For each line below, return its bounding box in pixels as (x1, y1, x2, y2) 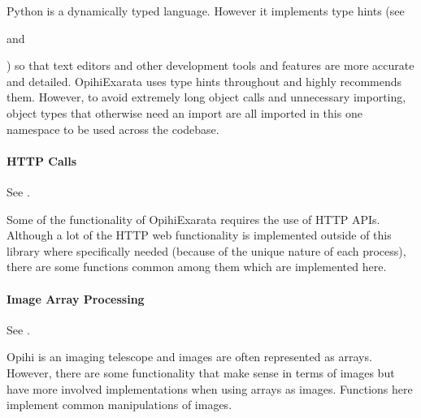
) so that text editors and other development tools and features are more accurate (7, 57, 414, 74)
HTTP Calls (7, 152, 77, 169)
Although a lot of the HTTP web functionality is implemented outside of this (7, 226, 392, 243)
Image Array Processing (7, 290, 145, 307)
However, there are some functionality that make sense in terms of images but (7, 364, 395, 381)
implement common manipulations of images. (7, 396, 232, 413)
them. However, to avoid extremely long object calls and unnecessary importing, (7, 88, 406, 106)
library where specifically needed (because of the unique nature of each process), (7, 242, 406, 259)
